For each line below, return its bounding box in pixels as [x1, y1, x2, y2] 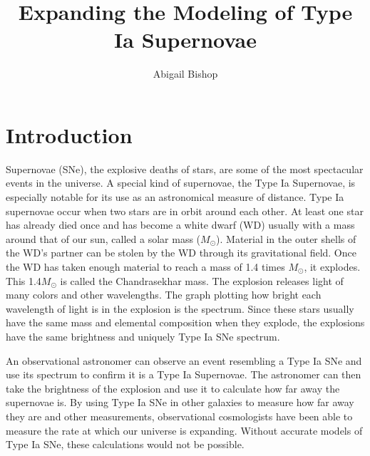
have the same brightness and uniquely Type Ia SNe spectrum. [6, 328, 280, 343]
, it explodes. [304, 259, 361, 274]
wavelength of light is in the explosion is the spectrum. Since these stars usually [6, 301, 354, 316]
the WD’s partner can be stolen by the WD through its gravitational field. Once [6, 245, 356, 260]
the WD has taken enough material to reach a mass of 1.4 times [6, 259, 285, 274]
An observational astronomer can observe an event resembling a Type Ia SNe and [6, 353, 362, 368]
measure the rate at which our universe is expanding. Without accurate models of [6, 423, 363, 437]
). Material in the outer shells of [216, 231, 356, 246]
